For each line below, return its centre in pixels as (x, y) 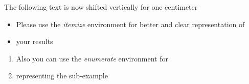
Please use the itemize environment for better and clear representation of (130, 24)
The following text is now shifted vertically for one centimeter (101, 7)
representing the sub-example (62, 76)
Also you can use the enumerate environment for (92, 58)
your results (35, 41)
